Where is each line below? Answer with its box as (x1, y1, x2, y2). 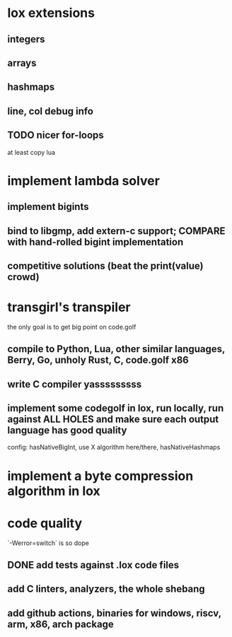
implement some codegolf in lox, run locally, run (7, 402, 224, 414)
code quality (7, 515, 83, 531)
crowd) (7, 271, 40, 283)
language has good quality (7, 424, 127, 436)
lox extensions (7, 5, 95, 21)
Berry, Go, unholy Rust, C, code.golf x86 (7, 354, 189, 366)
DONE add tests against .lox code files (7, 559, 180, 571)
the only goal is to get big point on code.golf (7, 322, 137, 331)
